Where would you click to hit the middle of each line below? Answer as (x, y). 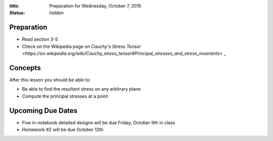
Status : (17, 13)
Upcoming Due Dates (43, 111)
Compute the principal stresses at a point (65, 96)
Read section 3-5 (40, 39)
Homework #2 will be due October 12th (63, 130)
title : (14, 6)
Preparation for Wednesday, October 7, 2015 (95, 6)
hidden (57, 13)
